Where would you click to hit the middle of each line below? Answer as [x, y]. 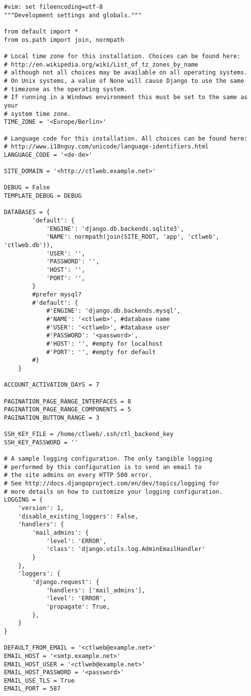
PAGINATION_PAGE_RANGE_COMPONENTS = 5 [68, 410]
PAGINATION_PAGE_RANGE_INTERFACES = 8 [68, 401]
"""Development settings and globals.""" [73, 15]
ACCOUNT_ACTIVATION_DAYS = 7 [52, 385]
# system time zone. [38, 114]
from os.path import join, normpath [64, 40]
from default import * [41, 31]
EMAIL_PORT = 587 [32, 689]
